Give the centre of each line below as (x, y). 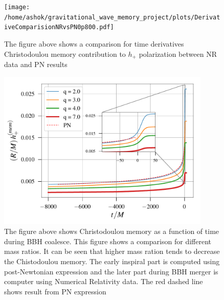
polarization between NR (178, 53)
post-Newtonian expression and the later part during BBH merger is (111, 271)
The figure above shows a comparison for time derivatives (94, 43)
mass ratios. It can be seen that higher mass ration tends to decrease (112, 251)
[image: (17, 7)
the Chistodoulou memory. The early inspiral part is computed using (112, 261)
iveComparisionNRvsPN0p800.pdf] (59, 27)
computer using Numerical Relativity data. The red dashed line (104, 281)
